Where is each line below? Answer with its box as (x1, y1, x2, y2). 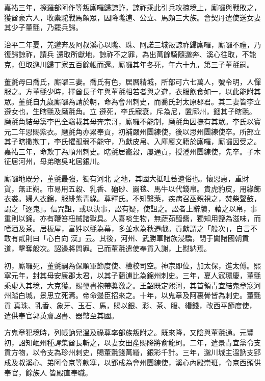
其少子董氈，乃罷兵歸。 (4, 22, 83, 33)
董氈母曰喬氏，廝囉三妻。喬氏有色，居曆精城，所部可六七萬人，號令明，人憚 (4, 76, 261, 87)
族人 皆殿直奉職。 (32, 367, 92, 377)
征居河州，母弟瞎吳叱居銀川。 (4, 156, 104, 167)
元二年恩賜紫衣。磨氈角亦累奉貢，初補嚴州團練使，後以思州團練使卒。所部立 (4, 126, 261, 137)
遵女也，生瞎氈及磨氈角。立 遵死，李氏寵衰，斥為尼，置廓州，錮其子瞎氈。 (4, 106, 256, 117)
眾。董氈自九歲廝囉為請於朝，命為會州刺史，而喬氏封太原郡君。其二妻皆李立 (4, 96, 261, 106)
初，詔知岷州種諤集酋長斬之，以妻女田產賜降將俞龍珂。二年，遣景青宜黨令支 (4, 337, 261, 347)
